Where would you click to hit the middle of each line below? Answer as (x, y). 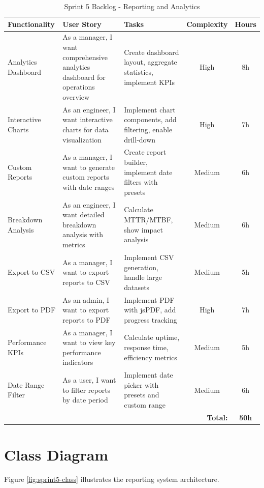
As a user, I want (89, 379)
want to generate (89, 167)
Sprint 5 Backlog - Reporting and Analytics (132, 6)
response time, (146, 347)
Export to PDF (32, 310)
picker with (141, 384)
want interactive (88, 119)
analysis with (83, 234)
